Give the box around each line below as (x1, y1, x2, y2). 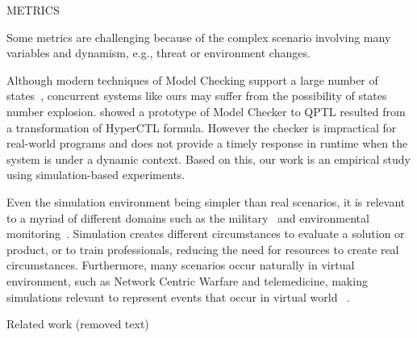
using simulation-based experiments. (6, 166, 186, 183)
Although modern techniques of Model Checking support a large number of (6, 71, 378, 88)
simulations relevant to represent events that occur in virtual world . (6, 288, 350, 305)
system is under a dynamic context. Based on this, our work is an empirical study (6, 150, 411, 167)
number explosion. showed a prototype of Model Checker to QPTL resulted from (6, 102, 406, 119)
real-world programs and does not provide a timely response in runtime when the (6, 135, 408, 152)
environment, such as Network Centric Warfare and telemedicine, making (6, 272, 368, 289)
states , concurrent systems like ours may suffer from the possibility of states (6, 87, 387, 104)
